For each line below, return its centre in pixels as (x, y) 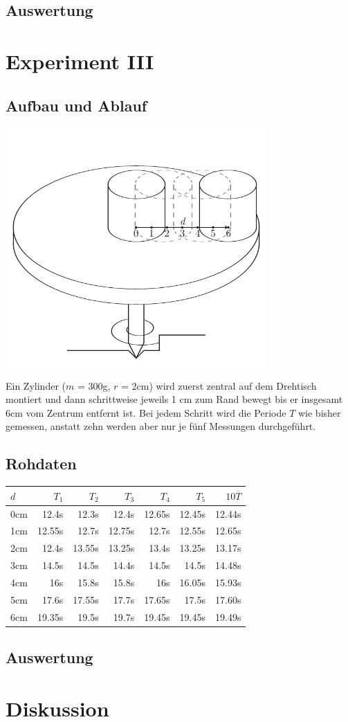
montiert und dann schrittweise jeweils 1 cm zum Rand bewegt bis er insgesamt (174, 399)
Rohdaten (41, 463)
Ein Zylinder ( (36, 385)
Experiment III (80, 61)
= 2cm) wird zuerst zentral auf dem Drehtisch (219, 385)
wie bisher (319, 412)
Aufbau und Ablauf (76, 105)
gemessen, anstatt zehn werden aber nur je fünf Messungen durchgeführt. (161, 426)
